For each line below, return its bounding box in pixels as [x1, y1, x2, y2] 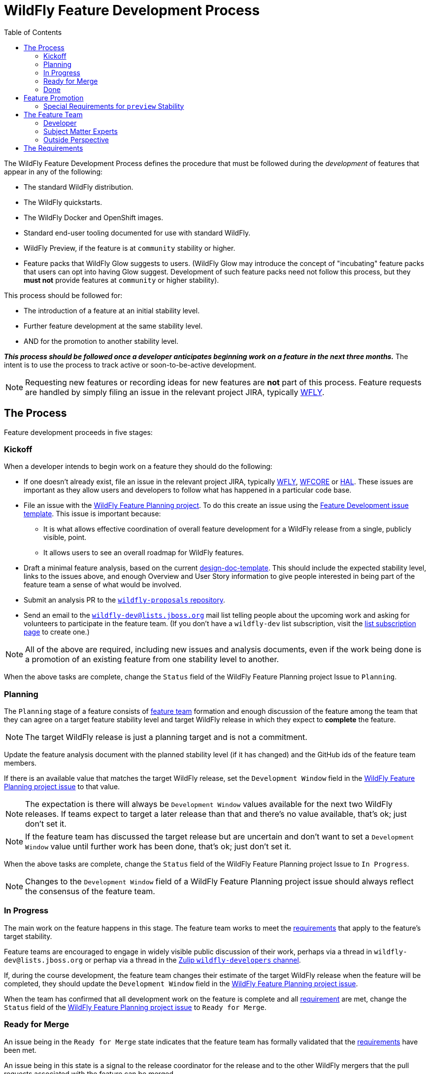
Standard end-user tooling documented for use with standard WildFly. [24, 228, 251, 237]
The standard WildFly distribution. [24, 182, 133, 191]
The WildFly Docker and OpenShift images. [24, 213, 164, 222]
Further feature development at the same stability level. [24, 321, 203, 330]
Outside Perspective [43, 135, 109, 144]
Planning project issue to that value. [4, 782, 120, 791]
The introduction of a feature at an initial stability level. [24, 306, 200, 315]
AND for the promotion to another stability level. [24, 336, 179, 345]
